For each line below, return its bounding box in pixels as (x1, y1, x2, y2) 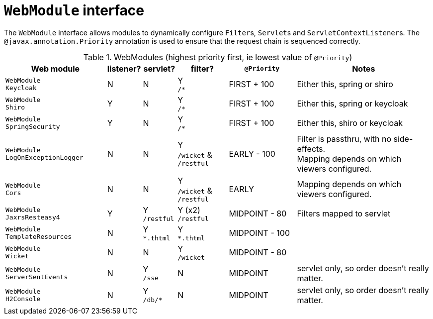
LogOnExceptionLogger (5, 153, 84, 161)
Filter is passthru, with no (297, 133, 391, 144)
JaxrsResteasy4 (5, 213, 60, 221)
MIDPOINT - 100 (229, 228, 290, 238)
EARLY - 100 (229, 148, 275, 159)
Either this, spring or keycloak (297, 99, 408, 109)
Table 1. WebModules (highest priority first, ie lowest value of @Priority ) (83, 52, 352, 62)
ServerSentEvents (5, 273, 68, 281)
